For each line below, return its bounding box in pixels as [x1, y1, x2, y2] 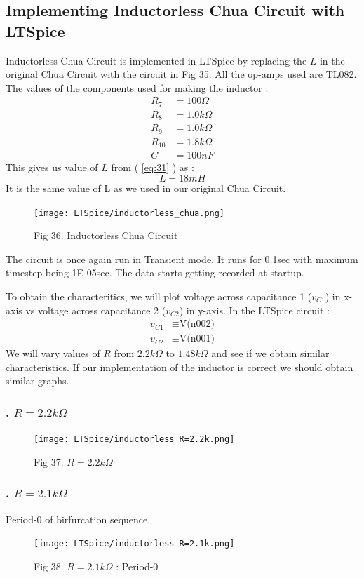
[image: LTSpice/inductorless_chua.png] [34, 208, 225, 218]
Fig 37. [34, 454, 64, 469]
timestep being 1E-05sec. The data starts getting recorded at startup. [6, 265, 304, 280]
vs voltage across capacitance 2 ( [25, 302, 166, 317]
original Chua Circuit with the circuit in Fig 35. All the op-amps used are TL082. [6, 67, 357, 81]
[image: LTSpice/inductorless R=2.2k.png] [34, 434, 235, 445]
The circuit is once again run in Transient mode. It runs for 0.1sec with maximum [6, 251, 358, 266]
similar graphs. [6, 373, 69, 388]
